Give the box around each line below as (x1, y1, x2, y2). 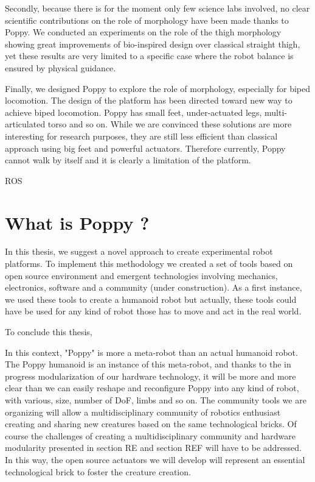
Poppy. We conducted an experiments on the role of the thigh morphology (5, 26, 282, 38)
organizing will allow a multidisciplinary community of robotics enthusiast (5, 405, 281, 418)
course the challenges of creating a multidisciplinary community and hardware (5, 429, 296, 442)
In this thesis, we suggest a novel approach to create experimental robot (5, 245, 273, 258)
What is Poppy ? (5, 210, 150, 235)
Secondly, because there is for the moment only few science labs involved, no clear (5, 2, 310, 14)
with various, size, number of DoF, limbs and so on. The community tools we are (5, 393, 306, 406)
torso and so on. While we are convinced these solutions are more (47, 118, 292, 130)
